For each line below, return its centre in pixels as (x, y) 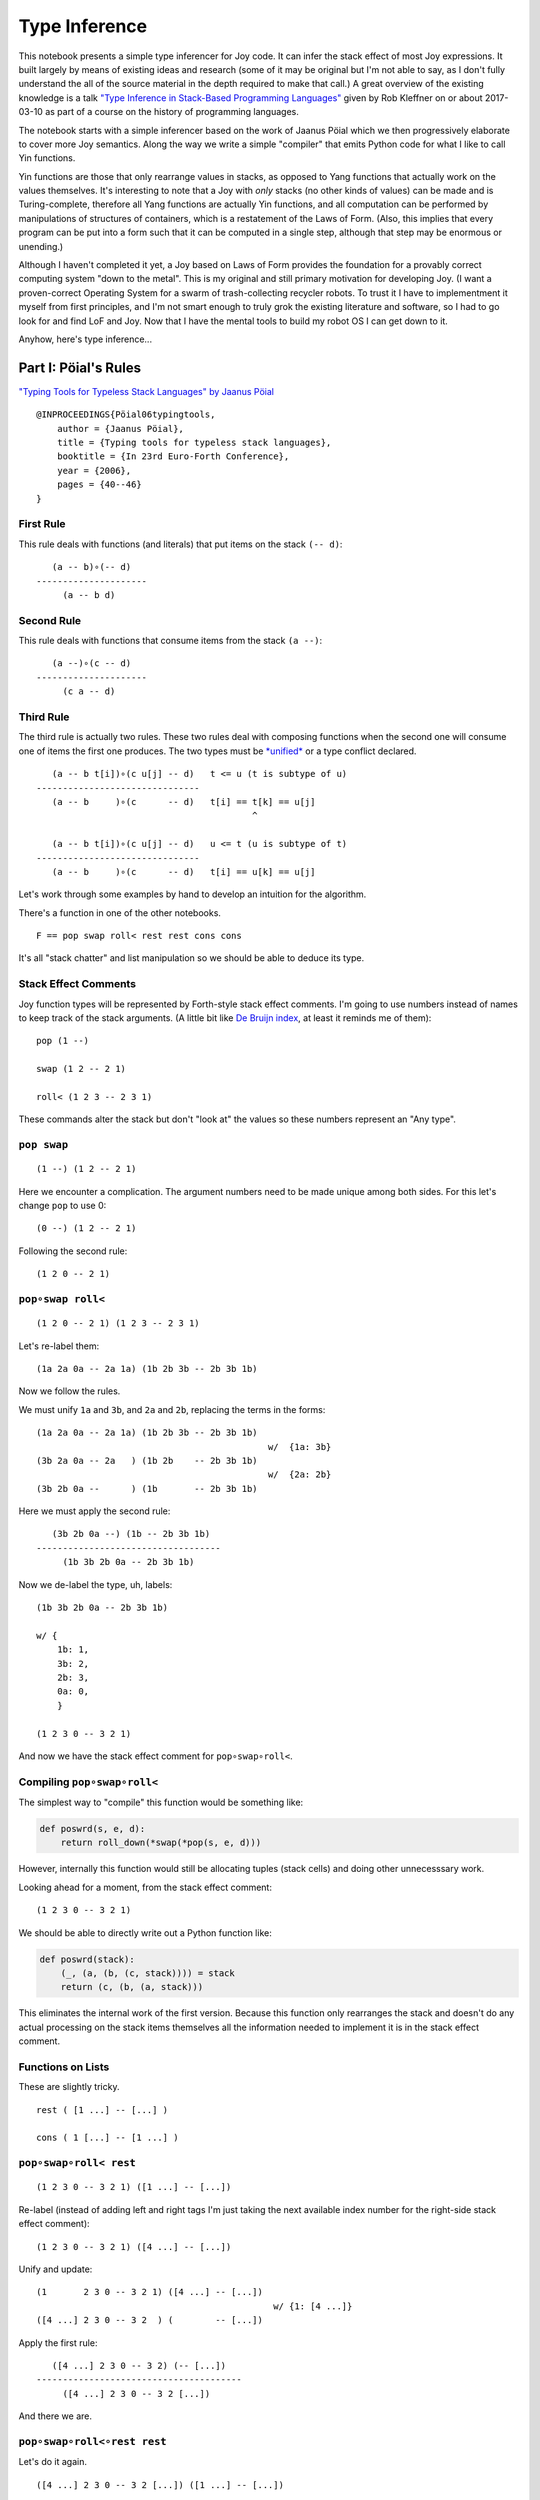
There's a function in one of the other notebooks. (120, 912)
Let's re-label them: (59, 1346)
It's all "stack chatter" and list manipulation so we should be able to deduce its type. (191, 958)
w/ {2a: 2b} (299, 1474)
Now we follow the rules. (69, 1391)
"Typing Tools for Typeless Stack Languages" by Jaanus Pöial (146, 391)
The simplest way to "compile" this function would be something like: (161, 1802)
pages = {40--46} (99, 484)
